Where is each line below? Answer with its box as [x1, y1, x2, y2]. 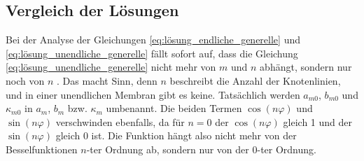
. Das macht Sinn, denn [56, 73, 157, 87]
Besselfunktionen [6, 141, 78, 156]
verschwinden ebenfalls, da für [55, 114, 185, 129]
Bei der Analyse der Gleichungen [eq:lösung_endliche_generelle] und [6, 32, 300, 47]
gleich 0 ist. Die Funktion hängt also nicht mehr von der [55, 128, 297, 143]
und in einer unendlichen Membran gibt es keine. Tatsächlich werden [6, 87, 300, 101]
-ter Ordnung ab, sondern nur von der [86, 141, 249, 156]
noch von [6, 73, 45, 87]
